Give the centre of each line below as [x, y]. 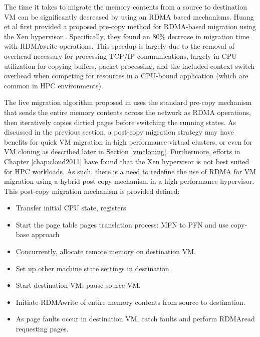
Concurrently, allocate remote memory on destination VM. [106, 251]
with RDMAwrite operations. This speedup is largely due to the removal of [119, 46]
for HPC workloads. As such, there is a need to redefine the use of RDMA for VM [130, 171]
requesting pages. [42, 329]
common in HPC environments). [54, 85]
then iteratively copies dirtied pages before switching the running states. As [120, 122]
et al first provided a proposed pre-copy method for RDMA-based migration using [130, 26]
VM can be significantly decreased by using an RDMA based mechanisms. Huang [129, 16]
